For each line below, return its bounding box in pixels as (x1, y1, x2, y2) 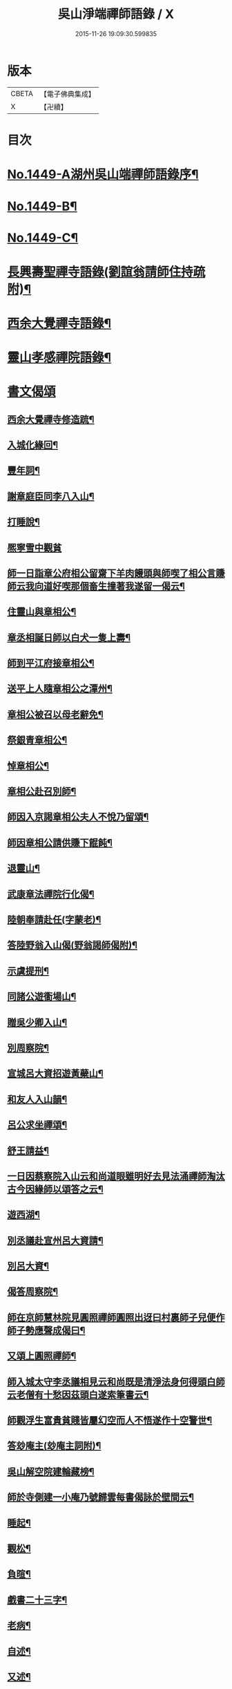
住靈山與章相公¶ (7, 606, 77, 618)
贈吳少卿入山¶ (7, 1017, 68, 1028)
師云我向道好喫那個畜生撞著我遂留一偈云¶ (7, 580, 185, 592)
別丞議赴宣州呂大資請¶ (7, 1234, 104, 1246)
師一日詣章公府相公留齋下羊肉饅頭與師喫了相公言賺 (7, 567, 225, 579)
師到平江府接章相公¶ (7, 657, 95, 669)
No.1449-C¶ (7, 230, 79, 246)
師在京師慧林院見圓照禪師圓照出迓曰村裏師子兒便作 (7, 1311, 225, 1323)
